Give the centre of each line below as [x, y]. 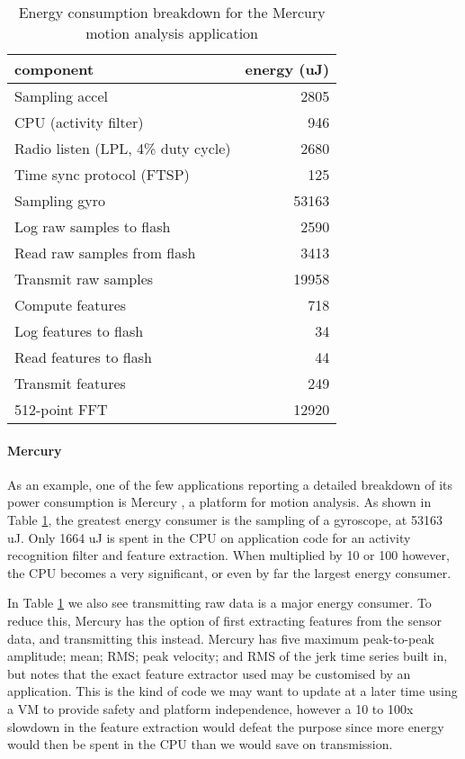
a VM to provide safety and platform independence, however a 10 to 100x [210, 708]
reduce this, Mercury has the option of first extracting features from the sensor [224, 620]
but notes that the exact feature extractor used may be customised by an [209, 673]
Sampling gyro [60, 200]
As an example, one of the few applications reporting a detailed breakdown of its [230, 484]
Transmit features [70, 383]
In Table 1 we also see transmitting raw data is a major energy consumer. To [219, 603]
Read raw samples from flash [105, 253]
